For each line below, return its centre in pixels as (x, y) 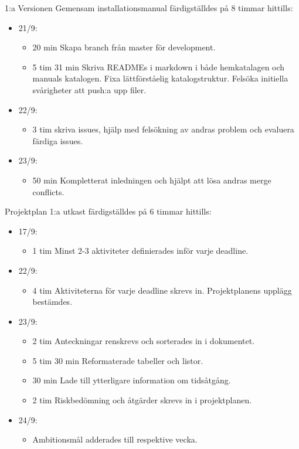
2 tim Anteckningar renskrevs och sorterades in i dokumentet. (144, 341)
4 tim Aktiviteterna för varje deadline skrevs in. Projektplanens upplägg (162, 290)
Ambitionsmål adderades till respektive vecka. (115, 439)
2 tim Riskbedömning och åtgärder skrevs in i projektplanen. (142, 400)
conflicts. (48, 191)
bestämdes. (52, 302)
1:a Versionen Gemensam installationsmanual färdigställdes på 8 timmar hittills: (149, 8)
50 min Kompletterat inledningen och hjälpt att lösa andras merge (152, 180)
